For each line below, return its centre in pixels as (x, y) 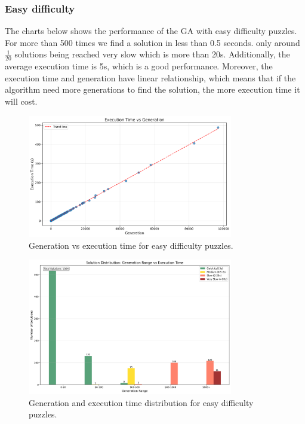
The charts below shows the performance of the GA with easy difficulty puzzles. (151, 31)
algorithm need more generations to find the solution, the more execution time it (152, 89)
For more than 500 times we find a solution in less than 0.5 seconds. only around (152, 42)
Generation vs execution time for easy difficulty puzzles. (131, 245)
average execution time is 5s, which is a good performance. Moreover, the (139, 66)
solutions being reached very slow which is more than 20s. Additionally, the (152, 54)
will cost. (21, 101)
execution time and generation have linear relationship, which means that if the (150, 77)
